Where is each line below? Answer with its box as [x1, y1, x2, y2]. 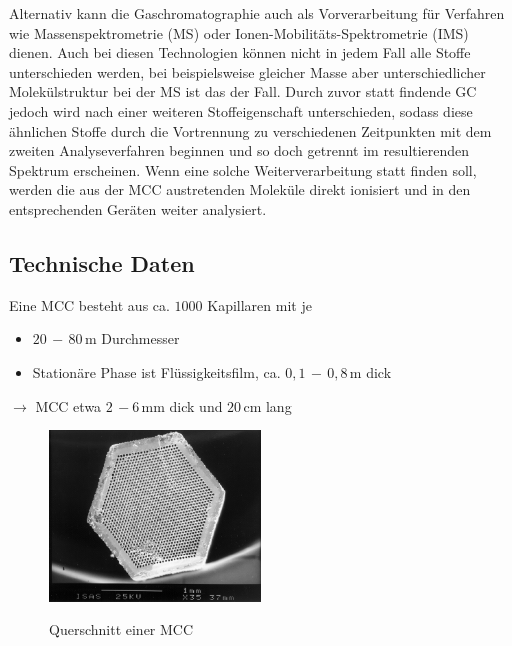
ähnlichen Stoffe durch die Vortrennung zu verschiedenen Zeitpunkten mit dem [9, 120, 492, 141]
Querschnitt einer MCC [49, 619, 194, 640]
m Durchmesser [84, 328, 180, 349]
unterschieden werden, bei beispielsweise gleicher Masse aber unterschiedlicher [9, 61, 486, 82]
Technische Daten [9, 247, 195, 278]
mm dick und [141, 395, 223, 416]
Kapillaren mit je [207, 294, 312, 315]
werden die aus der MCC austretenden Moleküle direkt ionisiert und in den [9, 179, 471, 200]
